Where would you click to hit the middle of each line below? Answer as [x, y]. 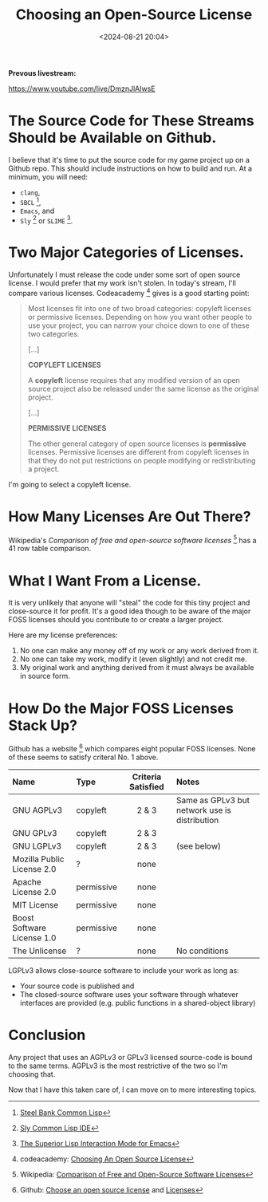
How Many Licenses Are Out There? [130, 516]
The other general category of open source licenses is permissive [137, 443]
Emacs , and [37, 211]
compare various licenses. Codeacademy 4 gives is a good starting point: [129, 292]
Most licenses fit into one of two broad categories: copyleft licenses [139, 308]
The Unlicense [39, 951]
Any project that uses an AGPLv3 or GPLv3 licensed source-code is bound [130, 1057]
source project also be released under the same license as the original [143, 388]
